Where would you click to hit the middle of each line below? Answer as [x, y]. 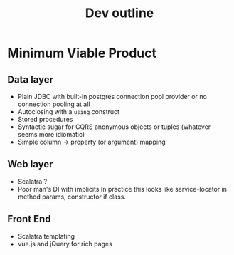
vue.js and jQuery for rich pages [65, 244]
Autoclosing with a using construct [68, 111]
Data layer [31, 79]
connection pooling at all [54, 104]
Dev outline [119, 13]
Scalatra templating [46, 236]
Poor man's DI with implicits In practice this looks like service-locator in [122, 189]
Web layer [30, 164]
